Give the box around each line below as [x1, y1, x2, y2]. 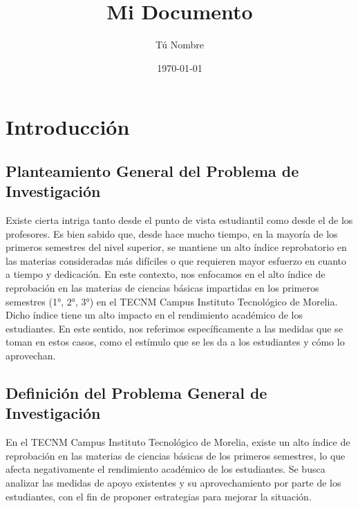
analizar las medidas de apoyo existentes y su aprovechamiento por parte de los [6, 476, 341, 489]
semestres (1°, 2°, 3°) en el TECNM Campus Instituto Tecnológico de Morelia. [6, 294, 338, 308]
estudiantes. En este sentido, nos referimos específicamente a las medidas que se [6, 321, 343, 335]
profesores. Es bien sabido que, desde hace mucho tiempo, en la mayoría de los [6, 226, 338, 241]
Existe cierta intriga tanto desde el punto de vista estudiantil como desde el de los [6, 213, 353, 227]
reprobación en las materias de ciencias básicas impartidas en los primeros [6, 281, 319, 295]
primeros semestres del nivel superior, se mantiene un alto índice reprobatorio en [6, 240, 347, 254]
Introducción [6, 113, 130, 141]
